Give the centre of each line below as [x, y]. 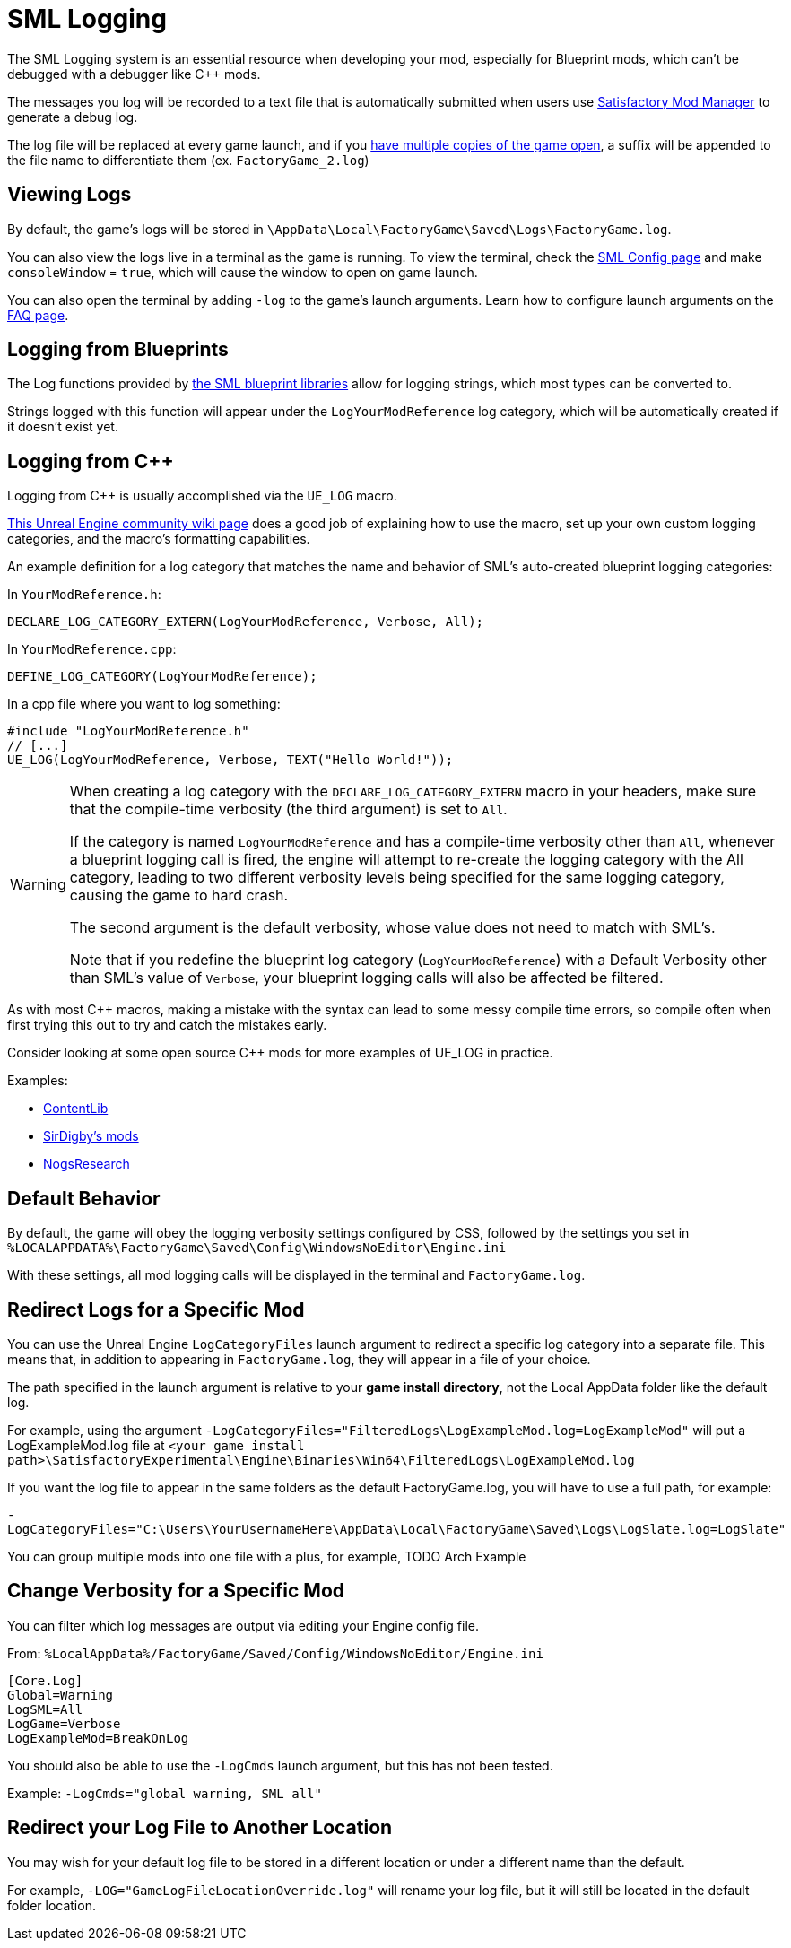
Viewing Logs [70, 195]
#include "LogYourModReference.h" [128, 731]
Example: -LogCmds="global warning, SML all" [165, 1793]
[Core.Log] [45, 1680]
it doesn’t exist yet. [63, 427]
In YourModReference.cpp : [92, 649]
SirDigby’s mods [91, 1136]
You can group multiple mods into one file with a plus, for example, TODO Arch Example [267, 1556]
